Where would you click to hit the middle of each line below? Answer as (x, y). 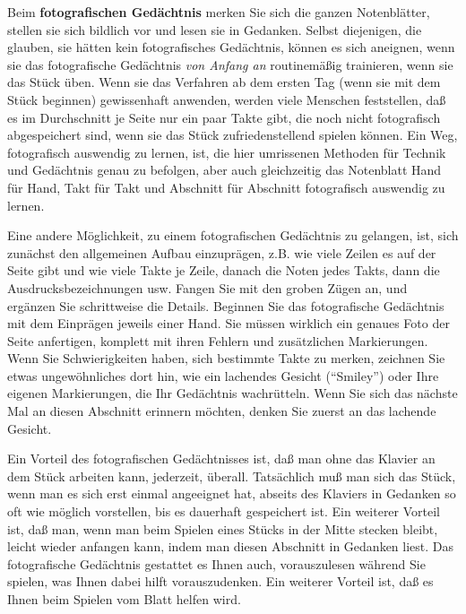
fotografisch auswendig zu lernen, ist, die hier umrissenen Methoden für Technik (227, 152)
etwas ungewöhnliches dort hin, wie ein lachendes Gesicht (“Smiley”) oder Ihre (223, 375)
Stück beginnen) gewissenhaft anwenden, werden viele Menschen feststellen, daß (227, 99)
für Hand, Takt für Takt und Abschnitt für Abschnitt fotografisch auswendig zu (226, 187)
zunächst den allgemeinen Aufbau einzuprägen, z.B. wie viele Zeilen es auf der (222, 252)
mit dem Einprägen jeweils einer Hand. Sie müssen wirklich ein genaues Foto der (229, 323)
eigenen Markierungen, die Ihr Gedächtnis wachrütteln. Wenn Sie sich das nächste (233, 393)
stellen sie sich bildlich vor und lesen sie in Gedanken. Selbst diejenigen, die (215, 29)
